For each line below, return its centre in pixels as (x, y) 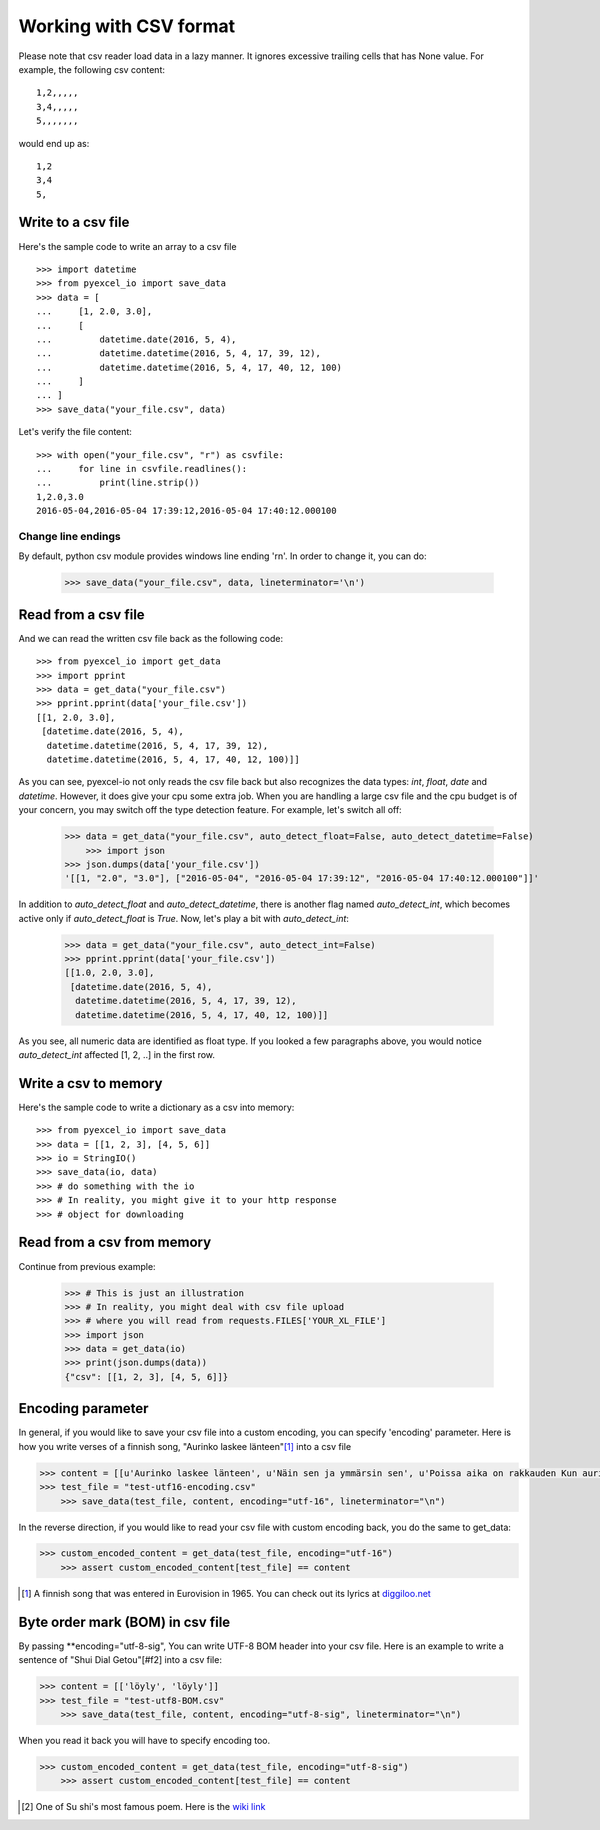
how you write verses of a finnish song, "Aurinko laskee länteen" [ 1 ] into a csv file (185, 1446)
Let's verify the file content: (75, 432)
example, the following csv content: (91, 69)
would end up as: (54, 143)
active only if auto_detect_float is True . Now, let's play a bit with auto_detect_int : (184, 918)
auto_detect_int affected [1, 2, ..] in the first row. (116, 1054)
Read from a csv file (81, 614)
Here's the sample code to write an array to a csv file (127, 246)
